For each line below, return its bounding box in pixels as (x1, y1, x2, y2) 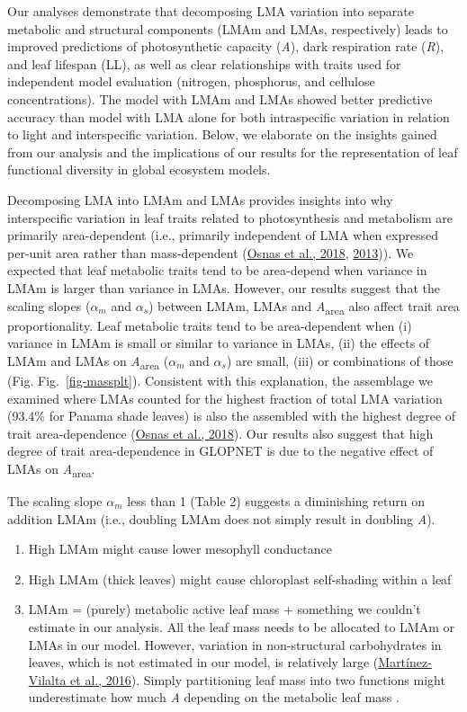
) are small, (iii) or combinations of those (226, 351, 454, 369)
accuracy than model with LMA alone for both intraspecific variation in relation (7, 107, 450, 126)
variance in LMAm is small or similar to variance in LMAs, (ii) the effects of (7, 334, 430, 352)
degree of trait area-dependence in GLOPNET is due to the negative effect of (7, 441, 434, 460)
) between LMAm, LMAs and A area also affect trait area (148, 296, 460, 317)
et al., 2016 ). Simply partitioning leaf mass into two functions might (70, 670, 445, 689)
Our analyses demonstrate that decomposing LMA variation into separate (7, 2, 414, 20)
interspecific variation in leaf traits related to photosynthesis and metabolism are (7, 208, 453, 227)
